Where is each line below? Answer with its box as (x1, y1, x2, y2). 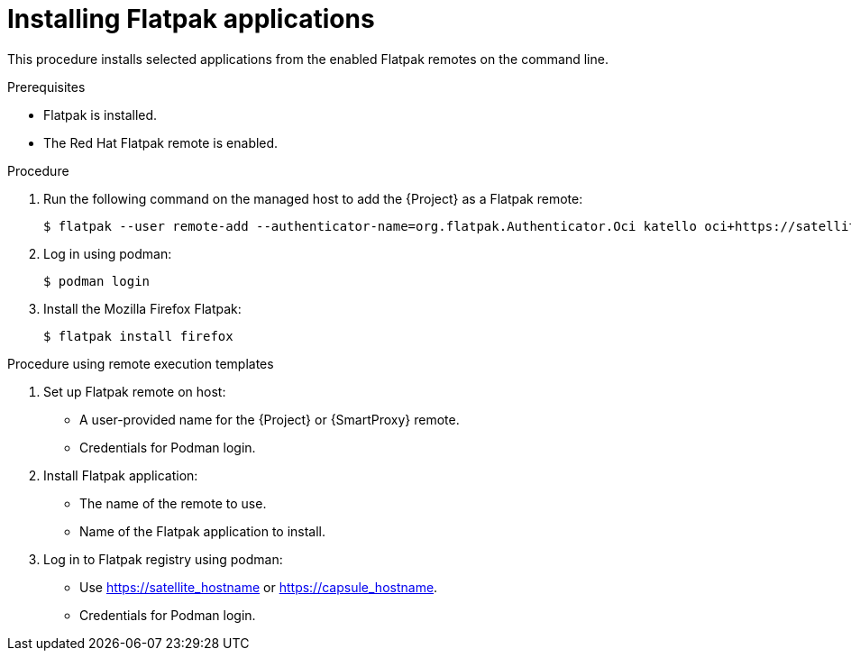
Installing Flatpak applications (7, 4, 375, 34)
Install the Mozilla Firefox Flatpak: (43, 300, 242, 316)
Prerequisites (7, 78, 86, 95)
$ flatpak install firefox (43, 328, 233, 343)
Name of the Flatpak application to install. (79, 523, 326, 539)
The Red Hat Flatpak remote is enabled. (43, 134, 279, 151)
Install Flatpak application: (43, 467, 198, 483)
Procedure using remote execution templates (7, 355, 274, 371)
